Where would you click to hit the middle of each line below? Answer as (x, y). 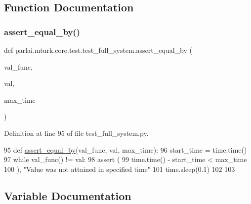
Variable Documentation (68, 195)
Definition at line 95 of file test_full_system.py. (76, 133)
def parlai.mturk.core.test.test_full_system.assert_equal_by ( (98, 50)
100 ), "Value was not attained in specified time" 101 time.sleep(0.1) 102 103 (120, 169)
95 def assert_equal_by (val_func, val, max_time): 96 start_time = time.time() (125, 149)
